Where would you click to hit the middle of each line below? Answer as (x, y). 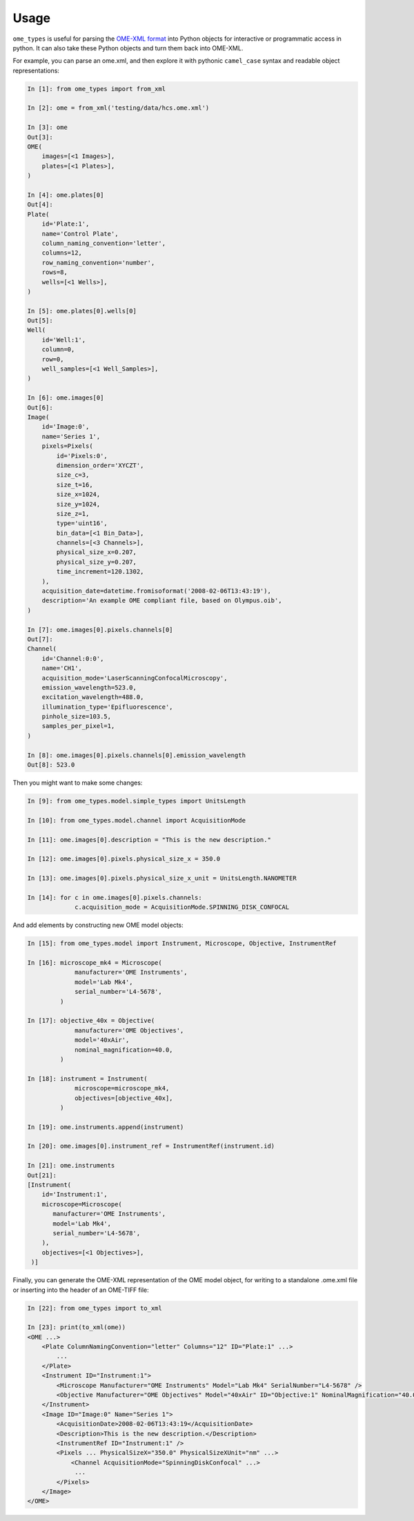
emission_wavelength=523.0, (89, 687)
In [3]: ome (48, 127)
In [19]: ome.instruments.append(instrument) (106, 1127)
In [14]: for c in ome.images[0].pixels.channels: (115, 897)
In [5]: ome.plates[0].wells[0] (82, 311)
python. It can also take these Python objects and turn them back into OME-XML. (128, 48)
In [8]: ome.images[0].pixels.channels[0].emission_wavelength (137, 755)
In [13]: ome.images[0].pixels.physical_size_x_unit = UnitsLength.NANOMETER (162, 879)
